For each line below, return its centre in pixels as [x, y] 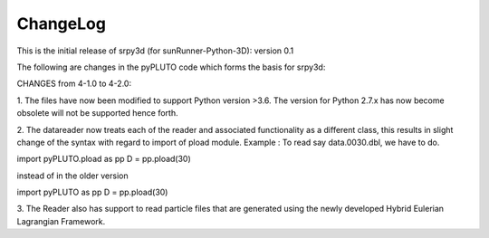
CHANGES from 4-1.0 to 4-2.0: [74, 84]
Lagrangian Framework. [61, 221]
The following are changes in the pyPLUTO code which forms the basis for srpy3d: [171, 67]
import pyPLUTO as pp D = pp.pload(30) [92, 192]
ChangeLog [61, 24]
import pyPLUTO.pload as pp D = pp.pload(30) [104, 159]
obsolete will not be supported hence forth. [97, 113]
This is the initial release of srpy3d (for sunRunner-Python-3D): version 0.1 [155, 51]
